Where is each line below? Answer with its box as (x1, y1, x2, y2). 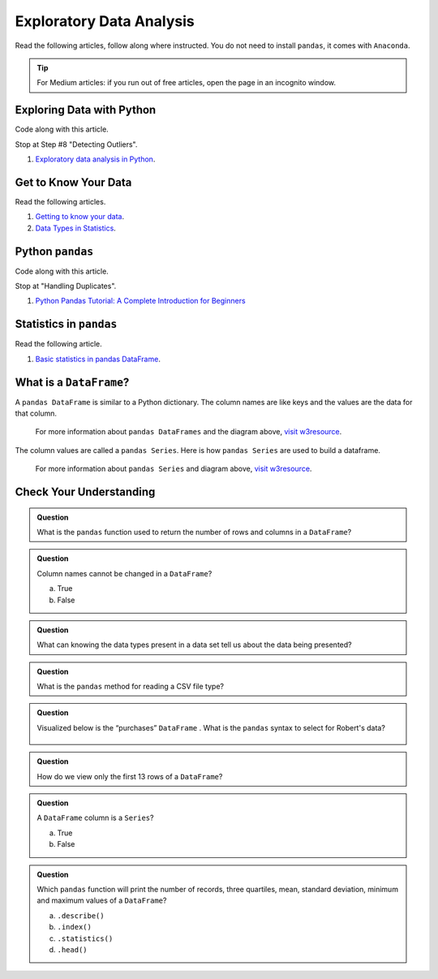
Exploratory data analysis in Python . (35, 154, 156, 164)
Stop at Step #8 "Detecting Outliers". (15, 139, 138, 149)
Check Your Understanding (15, 485, 156, 498)
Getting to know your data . (35, 212, 125, 222)
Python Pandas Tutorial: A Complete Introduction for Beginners (35, 296, 247, 306)
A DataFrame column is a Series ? (36, 813, 154, 823)
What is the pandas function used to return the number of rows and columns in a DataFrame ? (36, 527, 352, 537)
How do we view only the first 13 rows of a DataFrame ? (36, 771, 223, 781)
